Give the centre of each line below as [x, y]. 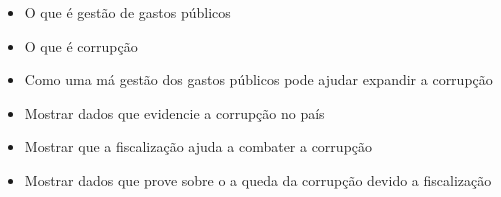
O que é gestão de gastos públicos [127, 12]
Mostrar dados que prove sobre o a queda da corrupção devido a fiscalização [258, 179]
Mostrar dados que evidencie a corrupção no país [174, 112]
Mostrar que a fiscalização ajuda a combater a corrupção [198, 146]
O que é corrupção [81, 45]
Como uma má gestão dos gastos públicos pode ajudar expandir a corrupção [258, 79]
